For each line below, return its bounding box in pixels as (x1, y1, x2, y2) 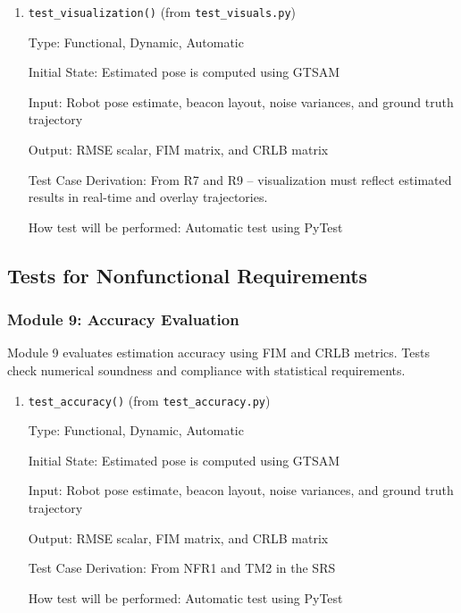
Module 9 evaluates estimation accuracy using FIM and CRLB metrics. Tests (7, 343, 430, 362)
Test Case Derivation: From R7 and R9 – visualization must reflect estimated (28, 170, 452, 189)
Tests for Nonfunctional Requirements (7, 261, 368, 289)
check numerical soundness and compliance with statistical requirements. (7, 361, 406, 379)
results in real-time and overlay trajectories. (28, 188, 268, 206)
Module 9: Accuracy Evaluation (7, 308, 239, 331)
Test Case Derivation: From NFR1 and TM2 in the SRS (28, 558, 336, 577)
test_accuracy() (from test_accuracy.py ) (28, 390, 271, 409)
